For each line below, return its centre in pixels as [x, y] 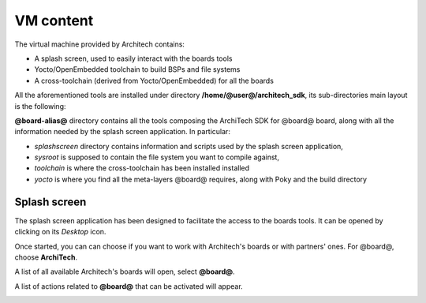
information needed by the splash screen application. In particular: [122, 132]
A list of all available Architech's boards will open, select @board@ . [125, 271]
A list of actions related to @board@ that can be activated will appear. [129, 286]
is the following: [40, 106]
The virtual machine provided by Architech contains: [100, 44]
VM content [54, 21]
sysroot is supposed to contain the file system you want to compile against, [157, 157]
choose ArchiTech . [46, 257]
